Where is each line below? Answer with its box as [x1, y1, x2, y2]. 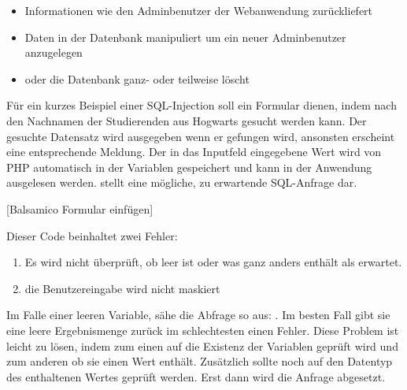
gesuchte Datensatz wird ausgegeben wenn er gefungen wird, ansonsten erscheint [6, 128, 395, 144]
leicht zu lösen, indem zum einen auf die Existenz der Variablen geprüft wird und [6, 337, 398, 354]
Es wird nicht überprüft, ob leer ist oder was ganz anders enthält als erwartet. [24, 254, 402, 270]
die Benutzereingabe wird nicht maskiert [24, 280, 220, 296]
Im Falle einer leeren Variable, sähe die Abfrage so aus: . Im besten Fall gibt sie [6, 306, 390, 323]
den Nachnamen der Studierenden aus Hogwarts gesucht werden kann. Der [6, 112, 367, 128]
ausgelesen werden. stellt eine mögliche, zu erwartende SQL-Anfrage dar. [6, 174, 357, 191]
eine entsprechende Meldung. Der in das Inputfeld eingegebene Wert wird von [6, 143, 382, 160]
